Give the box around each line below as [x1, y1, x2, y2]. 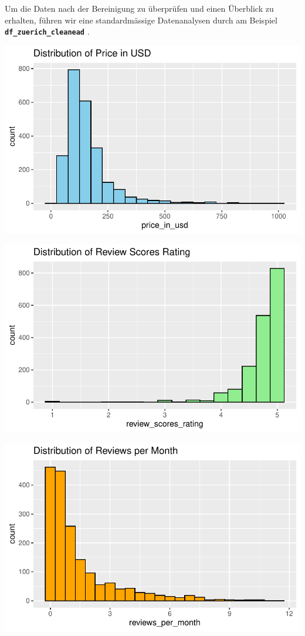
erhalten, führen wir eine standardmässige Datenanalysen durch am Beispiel [5, 13, 277, 26]
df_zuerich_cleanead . [5, 25, 90, 38]
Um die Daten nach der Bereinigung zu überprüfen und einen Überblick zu [5, 2, 274, 14]
